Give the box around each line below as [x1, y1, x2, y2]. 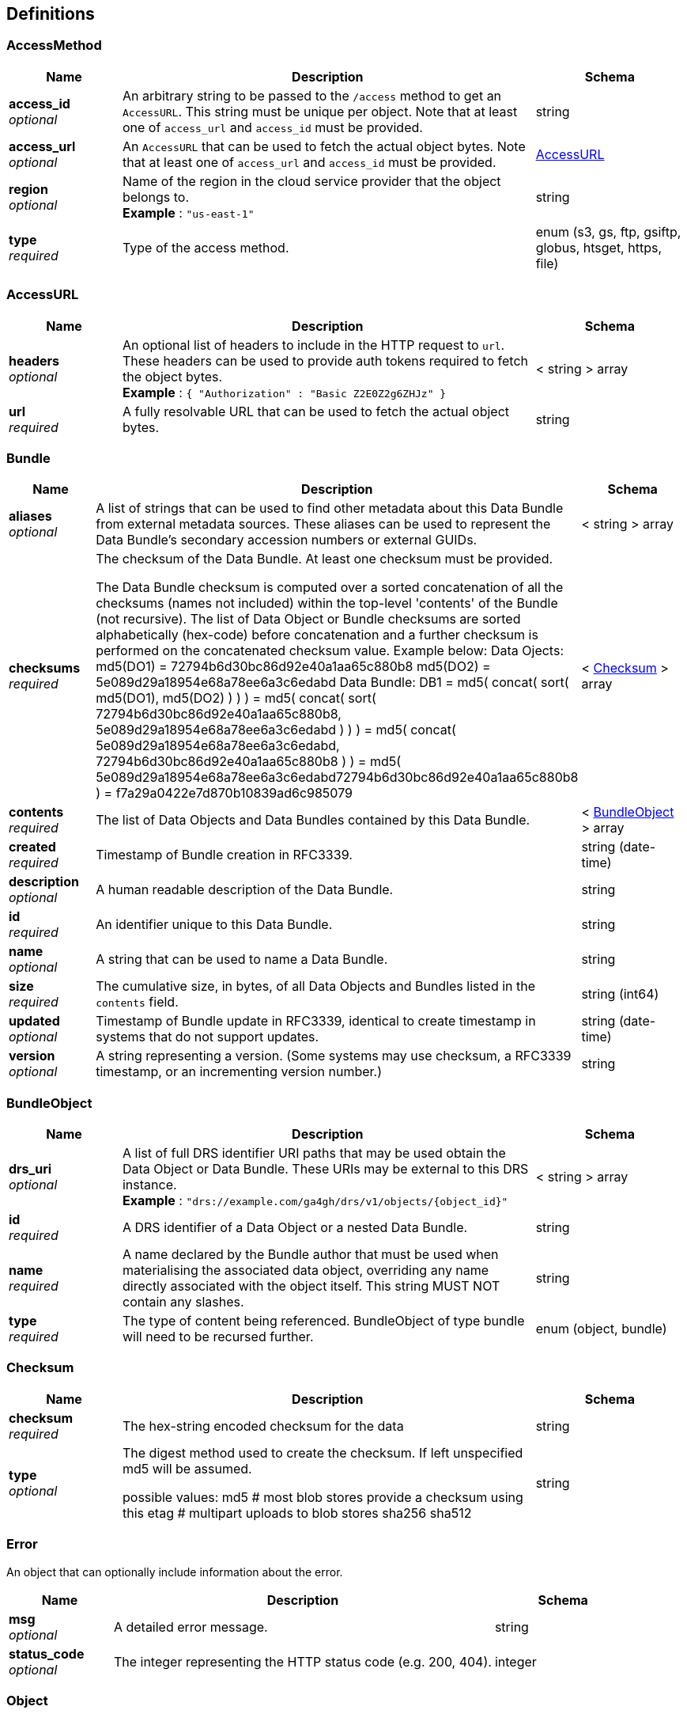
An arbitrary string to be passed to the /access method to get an [122, 87, 502, 104]
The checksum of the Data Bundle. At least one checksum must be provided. [96, 551, 553, 567]
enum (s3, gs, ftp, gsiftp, [535, 223, 681, 240]
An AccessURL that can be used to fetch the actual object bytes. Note [122, 138, 526, 154]
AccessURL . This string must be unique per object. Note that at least [122, 103, 518, 119]
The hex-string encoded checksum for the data [122, 1417, 404, 1434]
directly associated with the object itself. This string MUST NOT [122, 1278, 500, 1295]
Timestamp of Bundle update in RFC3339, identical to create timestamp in [96, 1013, 536, 1030]
